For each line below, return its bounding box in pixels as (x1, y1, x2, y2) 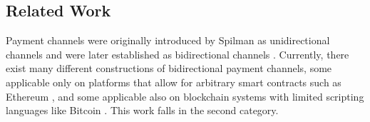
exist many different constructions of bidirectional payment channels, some (6, 61, 332, 76)
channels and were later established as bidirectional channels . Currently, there (6, 46, 349, 61)
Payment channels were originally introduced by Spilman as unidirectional (6, 33, 330, 48)
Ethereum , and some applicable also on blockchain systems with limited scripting (6, 88, 364, 103)
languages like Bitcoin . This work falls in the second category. (6, 103, 279, 118)
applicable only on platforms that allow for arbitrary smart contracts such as (6, 74, 341, 89)
